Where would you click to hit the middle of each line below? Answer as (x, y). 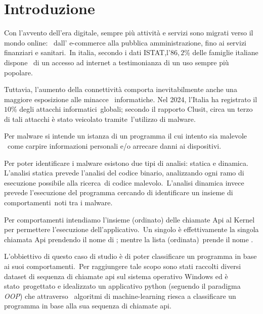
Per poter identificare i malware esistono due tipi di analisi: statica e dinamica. (126, 163)
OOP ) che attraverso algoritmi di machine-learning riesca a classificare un (120, 296)
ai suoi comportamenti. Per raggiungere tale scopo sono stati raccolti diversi (123, 266)
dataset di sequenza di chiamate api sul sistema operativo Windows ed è (116, 276)
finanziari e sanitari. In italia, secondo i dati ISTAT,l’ (87, 52)
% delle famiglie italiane (221, 52)
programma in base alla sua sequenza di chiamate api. (88, 306)
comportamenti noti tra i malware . (58, 203)
